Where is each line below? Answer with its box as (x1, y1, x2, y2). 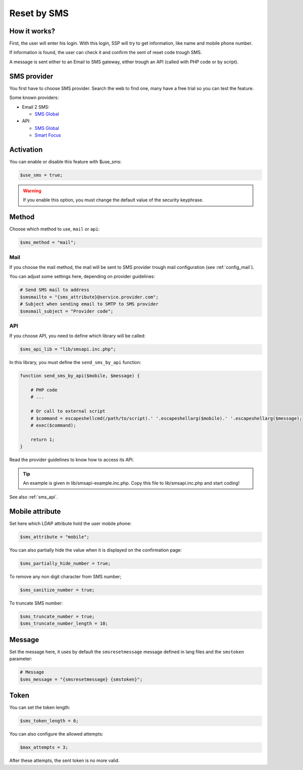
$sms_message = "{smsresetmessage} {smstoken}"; (20, 676, 143, 682)
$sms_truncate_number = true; (20, 614, 95, 619)
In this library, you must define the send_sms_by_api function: (9, 359, 141, 366)
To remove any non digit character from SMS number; (9, 574, 122, 580)
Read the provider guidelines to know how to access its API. (9, 457, 134, 463)
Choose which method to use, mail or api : (9, 226, 100, 232)
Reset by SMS (9, 8, 69, 19)
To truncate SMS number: (9, 600, 63, 606)
